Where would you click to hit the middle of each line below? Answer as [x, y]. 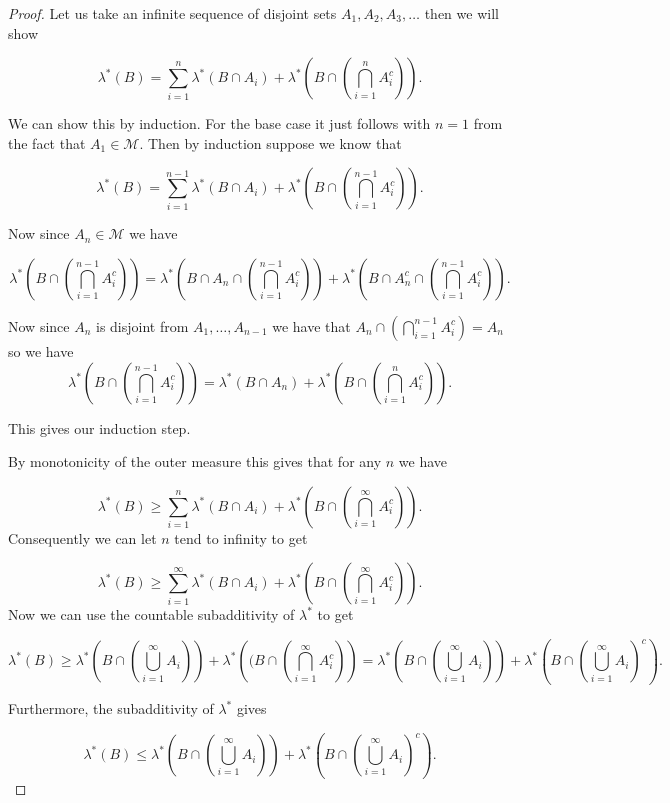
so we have [41, 350]
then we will [461, 13]
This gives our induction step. [99, 427]
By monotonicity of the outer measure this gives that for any [195, 461]
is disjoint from [142, 325]
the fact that [47, 142]
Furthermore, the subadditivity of [111, 708]
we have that [311, 325]
